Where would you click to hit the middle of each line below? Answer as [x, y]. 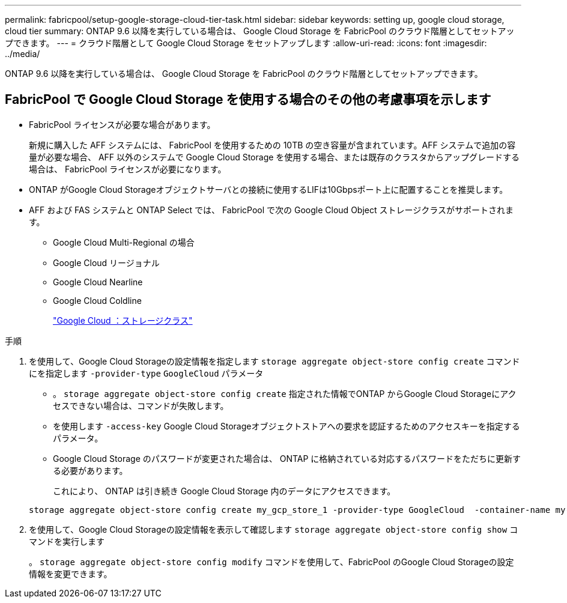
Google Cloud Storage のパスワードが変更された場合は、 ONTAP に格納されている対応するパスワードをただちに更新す [287, 458]
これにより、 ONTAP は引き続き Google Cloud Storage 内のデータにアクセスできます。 [224, 491]
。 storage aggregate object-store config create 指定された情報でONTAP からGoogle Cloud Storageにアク [285, 393]
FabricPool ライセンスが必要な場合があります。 [122, 124]
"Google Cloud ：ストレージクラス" [123, 320]
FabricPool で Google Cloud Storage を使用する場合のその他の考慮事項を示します [248, 100]
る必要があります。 [90, 470]
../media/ [23, 54]
